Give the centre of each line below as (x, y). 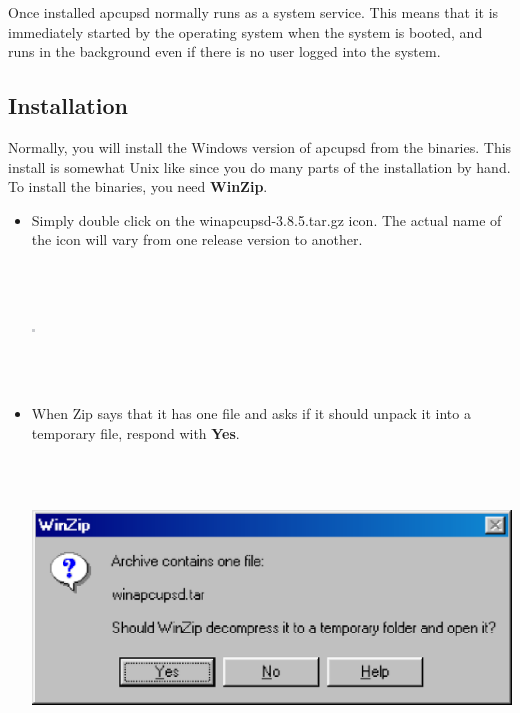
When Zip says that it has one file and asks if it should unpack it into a (251, 412)
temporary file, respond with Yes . (135, 432)
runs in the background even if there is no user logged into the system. (224, 51)
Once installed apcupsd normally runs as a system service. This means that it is (253, 12)
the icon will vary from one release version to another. (197, 239)
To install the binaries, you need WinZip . (138, 186)
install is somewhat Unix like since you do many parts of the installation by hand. (259, 166)
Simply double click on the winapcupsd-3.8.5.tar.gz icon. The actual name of (266, 219)
